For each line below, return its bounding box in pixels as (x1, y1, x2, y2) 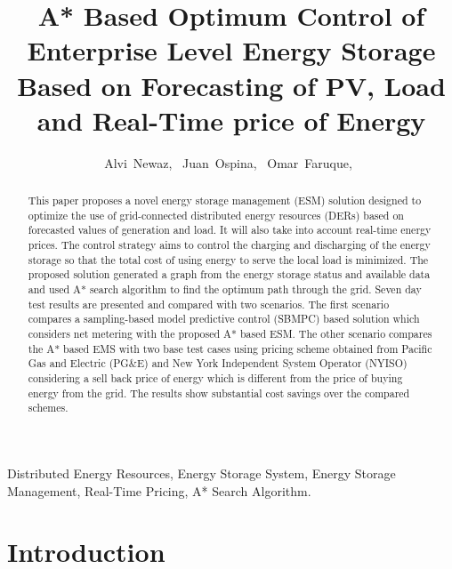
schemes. (28, 400, 69, 415)
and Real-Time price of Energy (36, 101, 426, 138)
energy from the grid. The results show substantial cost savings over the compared (28, 385, 410, 400)
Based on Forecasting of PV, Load (17, 67, 446, 103)
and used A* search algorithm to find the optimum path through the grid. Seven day (28, 282, 422, 297)
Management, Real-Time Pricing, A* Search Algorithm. (7, 481, 311, 500)
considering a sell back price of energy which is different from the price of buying (28, 370, 403, 385)
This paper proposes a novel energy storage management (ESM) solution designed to (28, 193, 422, 208)
